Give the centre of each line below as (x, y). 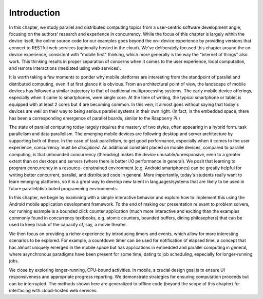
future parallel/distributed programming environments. (64, 188)
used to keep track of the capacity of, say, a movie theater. (68, 225)
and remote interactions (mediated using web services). (65, 68)
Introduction (35, 13)
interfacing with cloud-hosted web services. (53, 290)
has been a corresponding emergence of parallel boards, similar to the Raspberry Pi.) (94, 118)
